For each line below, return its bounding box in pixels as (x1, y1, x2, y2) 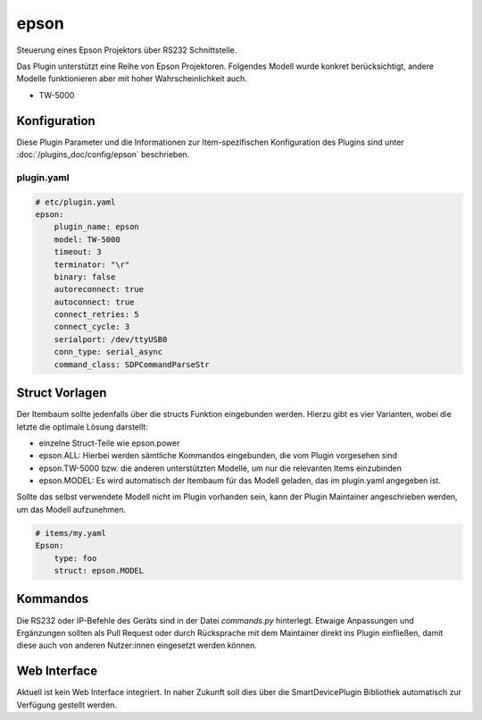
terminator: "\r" (54, 259, 130, 270)
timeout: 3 (54, 247, 102, 257)
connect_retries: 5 (54, 309, 140, 320)
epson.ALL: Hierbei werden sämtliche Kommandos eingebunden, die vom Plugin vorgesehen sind (38, 450, 397, 461)
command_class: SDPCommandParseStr (54, 359, 210, 370)
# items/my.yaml (35, 528, 107, 538)
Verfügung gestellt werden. (16, 699, 118, 710)
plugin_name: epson (54, 222, 140, 232)
